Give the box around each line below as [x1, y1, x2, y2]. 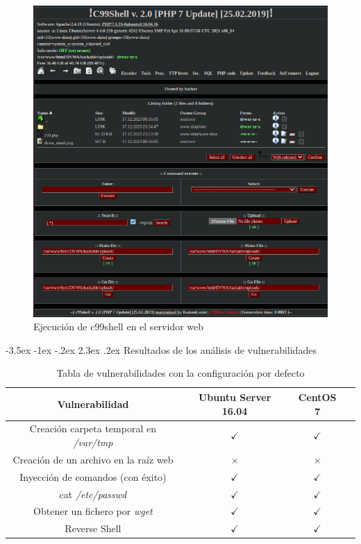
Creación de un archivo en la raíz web [12, 452, 174, 466]
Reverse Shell [65, 521, 121, 536]
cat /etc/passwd [59, 486, 127, 501]
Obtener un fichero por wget [33, 504, 153, 518]
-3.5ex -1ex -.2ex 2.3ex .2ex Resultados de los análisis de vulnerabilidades [6, 342, 317, 357]
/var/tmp [73, 434, 113, 449]
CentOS [298, 389, 337, 404]
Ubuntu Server [198, 389, 271, 404]
